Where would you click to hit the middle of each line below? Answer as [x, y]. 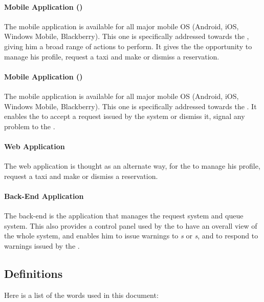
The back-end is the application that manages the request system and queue [124, 216]
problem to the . [30, 126]
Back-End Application [44, 196]
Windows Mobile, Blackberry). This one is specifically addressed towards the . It [130, 106]
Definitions [34, 273]
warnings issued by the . [42, 245]
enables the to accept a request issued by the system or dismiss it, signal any [125, 116]
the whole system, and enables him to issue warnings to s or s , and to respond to [131, 236]
